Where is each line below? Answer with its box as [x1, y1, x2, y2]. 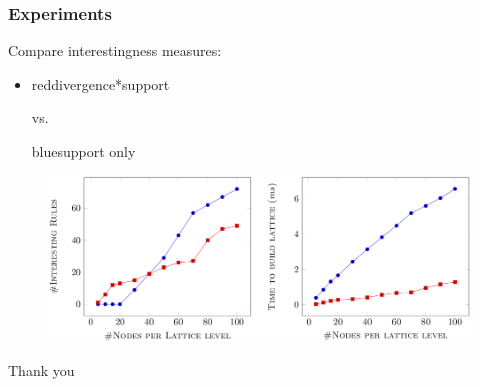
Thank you [8, 359, 75, 380]
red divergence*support [31, 73, 170, 94]
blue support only [31, 141, 136, 161]
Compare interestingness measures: [8, 40, 222, 61]
